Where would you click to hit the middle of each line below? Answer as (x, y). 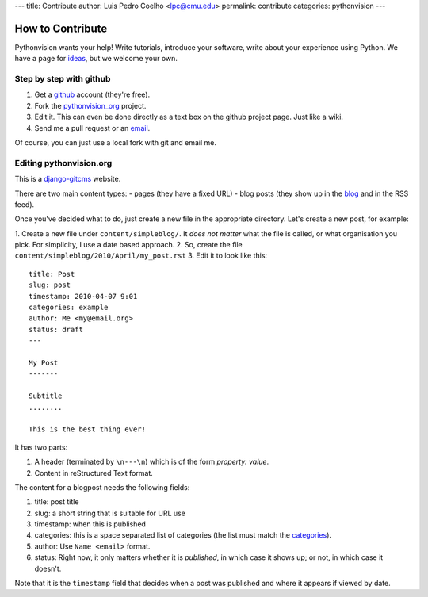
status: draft (56, 329)
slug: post (50, 285)
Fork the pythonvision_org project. (90, 105)
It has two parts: (41, 447)
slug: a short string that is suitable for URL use (110, 513)
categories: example (69, 308)
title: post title (57, 502)
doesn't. (48, 568)
